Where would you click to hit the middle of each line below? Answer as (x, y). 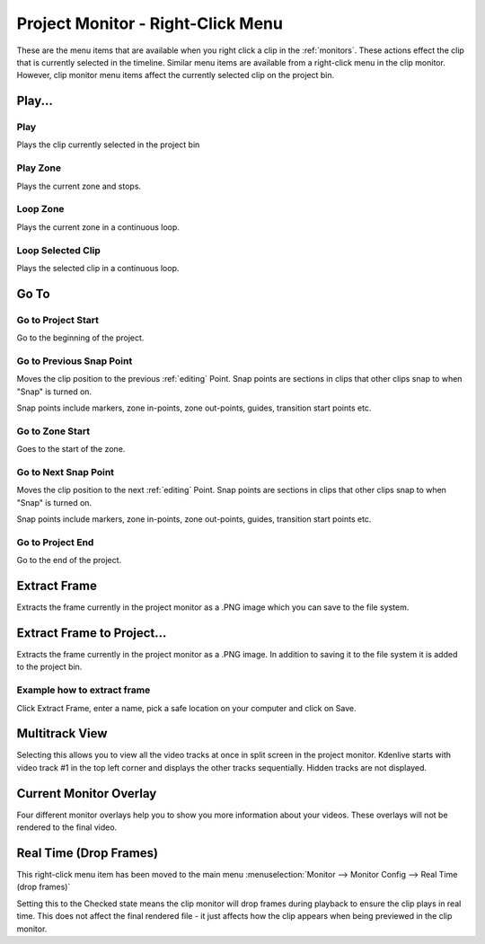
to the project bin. (49, 667)
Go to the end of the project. (69, 560)
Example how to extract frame (84, 690)
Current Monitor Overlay (87, 794)
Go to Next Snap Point (66, 472)
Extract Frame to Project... (92, 633)
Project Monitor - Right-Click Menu (150, 23)
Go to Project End (55, 542)
